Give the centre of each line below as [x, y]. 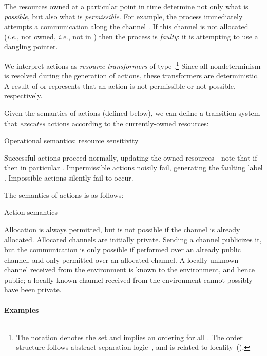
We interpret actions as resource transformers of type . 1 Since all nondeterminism [132, 65]
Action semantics [31, 212]
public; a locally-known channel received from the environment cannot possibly [128, 279]
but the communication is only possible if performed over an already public [122, 249]
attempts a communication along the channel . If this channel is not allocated [126, 26]
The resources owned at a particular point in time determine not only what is [126, 6]
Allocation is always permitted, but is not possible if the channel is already [122, 229]
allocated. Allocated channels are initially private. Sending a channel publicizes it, [133, 239]
